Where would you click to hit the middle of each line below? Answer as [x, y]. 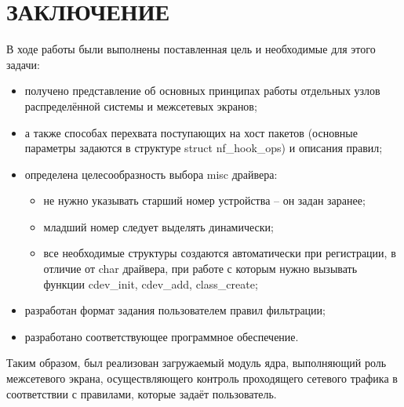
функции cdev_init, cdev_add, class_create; [151, 283]
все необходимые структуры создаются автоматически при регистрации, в [220, 253]
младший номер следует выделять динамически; [158, 226]
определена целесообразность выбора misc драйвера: [151, 174]
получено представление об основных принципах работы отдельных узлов [202, 91]
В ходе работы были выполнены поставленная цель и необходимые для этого [191, 49]
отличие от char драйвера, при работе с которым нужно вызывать [200, 269]
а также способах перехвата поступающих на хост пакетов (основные [191, 132]
